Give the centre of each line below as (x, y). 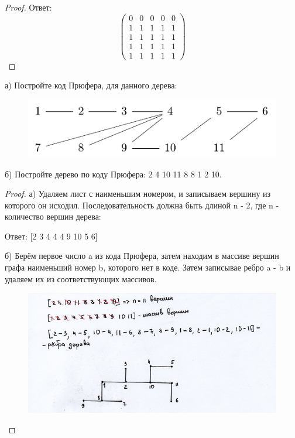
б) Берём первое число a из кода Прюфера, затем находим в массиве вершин (142, 256)
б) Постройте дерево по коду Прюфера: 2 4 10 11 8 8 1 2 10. (113, 174)
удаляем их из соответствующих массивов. (81, 278)
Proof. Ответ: (28, 7)
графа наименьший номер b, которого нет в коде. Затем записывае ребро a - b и (148, 267)
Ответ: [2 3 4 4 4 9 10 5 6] (51, 236)
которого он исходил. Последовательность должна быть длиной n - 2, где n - (142, 205)
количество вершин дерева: (53, 216)
